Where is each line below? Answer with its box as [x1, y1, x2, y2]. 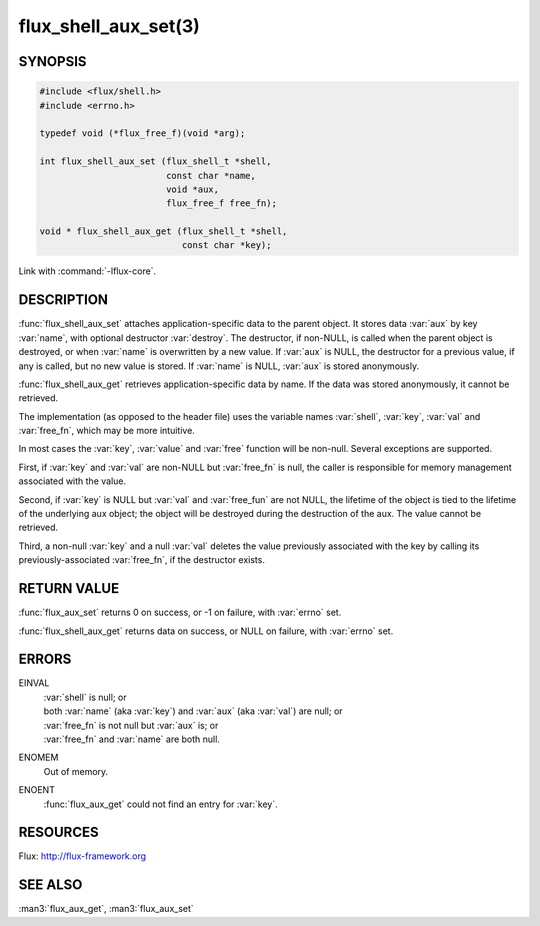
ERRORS [18, 651, 72, 668]
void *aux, [165, 183, 220, 195]
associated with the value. [18, 475, 127, 487]
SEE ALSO [18, 876, 83, 894]
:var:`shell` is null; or [43, 691, 127, 703]
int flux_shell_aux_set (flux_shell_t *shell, [39, 156, 272, 167]
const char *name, [165, 170, 257, 181]
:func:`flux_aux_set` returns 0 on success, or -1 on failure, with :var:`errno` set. [18, 606, 342, 619]
